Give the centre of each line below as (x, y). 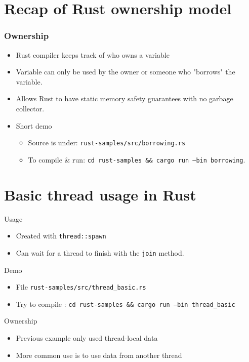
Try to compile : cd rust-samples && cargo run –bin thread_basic (126, 304)
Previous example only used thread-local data (87, 338)
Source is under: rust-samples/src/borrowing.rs (107, 143)
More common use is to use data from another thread (99, 355)
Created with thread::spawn (61, 236)
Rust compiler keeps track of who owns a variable (93, 54)
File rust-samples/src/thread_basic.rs (81, 287)
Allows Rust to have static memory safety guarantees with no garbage (124, 98)
